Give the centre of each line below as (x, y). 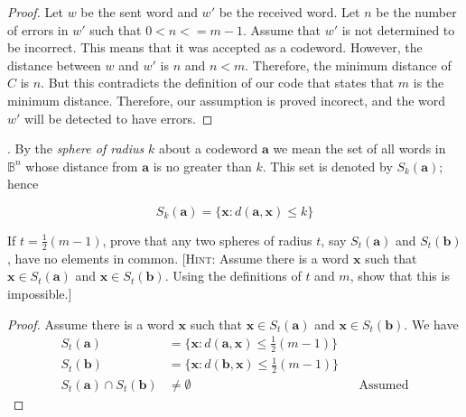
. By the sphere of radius (76, 148)
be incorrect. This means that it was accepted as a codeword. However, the (215, 47)
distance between (54, 65)
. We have (431, 324)
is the (429, 83)
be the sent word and (139, 12)
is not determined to (398, 29)
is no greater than (202, 166)
